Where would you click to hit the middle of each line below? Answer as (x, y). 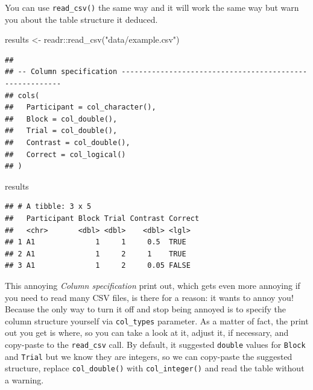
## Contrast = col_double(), (68, 143)
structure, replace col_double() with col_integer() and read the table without (155, 368)
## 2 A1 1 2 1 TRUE (96, 254)
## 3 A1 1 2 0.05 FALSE (98, 266)
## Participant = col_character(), (81, 107)
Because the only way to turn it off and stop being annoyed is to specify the (146, 309)
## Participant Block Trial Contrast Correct (102, 218)
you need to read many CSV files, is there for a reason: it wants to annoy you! (149, 297)
